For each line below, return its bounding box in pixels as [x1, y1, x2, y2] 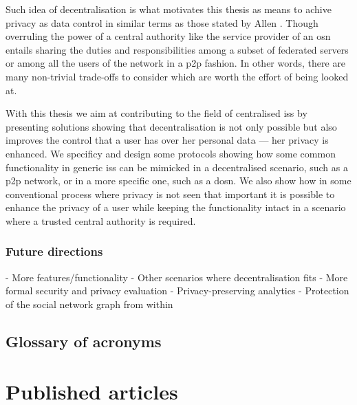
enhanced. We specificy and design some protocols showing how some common [6, 146, 336, 160]
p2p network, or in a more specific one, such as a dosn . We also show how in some [6, 173, 351, 188]
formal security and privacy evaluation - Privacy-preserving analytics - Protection [6, 283, 349, 298]
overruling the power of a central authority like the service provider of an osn [6, 29, 331, 43]
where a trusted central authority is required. [6, 213, 196, 228]
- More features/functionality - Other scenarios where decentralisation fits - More [6, 270, 348, 284]
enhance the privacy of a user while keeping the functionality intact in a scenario [6, 200, 346, 215]
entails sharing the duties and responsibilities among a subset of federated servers [6, 42, 349, 56]
